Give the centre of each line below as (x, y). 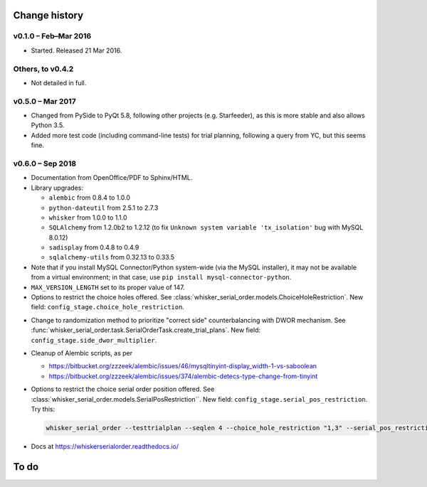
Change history (48, 15)
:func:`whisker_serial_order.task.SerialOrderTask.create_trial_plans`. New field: (146, 330)
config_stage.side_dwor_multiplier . (94, 340)
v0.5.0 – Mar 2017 (44, 101)
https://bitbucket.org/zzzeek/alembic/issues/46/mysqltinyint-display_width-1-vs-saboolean (183, 366)
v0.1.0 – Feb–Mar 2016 (52, 36)
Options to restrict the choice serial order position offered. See (123, 389)
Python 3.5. (48, 125)
